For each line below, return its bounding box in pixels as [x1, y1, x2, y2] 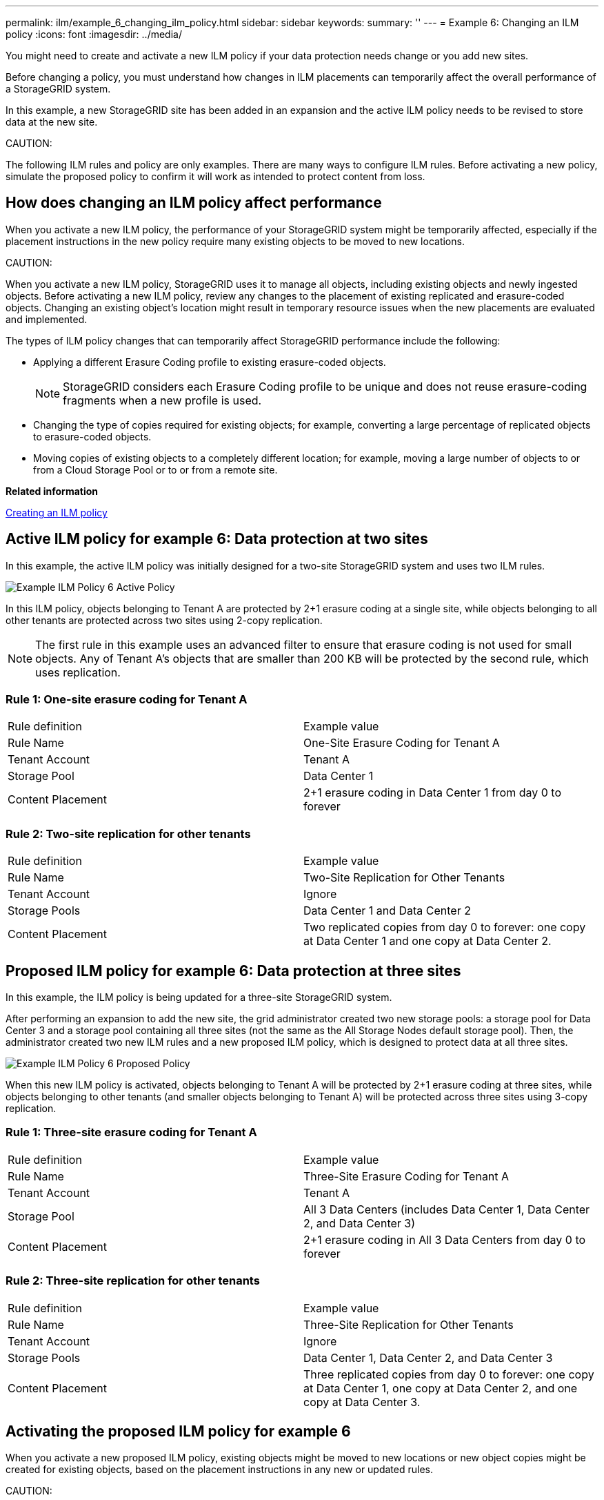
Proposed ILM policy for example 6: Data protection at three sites [6, 962, 461, 980]
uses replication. [35, 665, 121, 679]
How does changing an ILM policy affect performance [6, 194, 382, 212]
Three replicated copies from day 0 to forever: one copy [303, 1367, 594, 1381]
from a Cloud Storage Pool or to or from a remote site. [33, 463, 278, 476]
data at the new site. [6, 116, 98, 128]
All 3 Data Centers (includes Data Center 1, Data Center [303, 1202, 590, 1216]
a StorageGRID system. [6, 83, 111, 95]
